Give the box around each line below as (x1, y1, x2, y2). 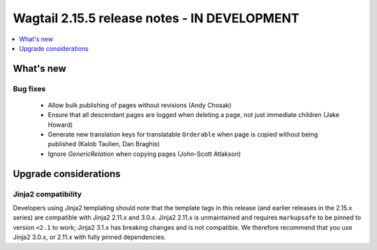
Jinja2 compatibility (13, 189, 82, 198)
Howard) (47, 120, 73, 129)
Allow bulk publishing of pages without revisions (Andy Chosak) (47, 101, 232, 109)
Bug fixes (13, 84, 46, 93)
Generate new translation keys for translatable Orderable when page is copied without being (47, 130, 318, 139)
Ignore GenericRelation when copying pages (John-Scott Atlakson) (47, 150, 241, 158)
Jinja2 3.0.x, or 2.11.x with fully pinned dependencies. (13, 233, 167, 242)
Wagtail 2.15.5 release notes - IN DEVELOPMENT (13, 10, 300, 26)
